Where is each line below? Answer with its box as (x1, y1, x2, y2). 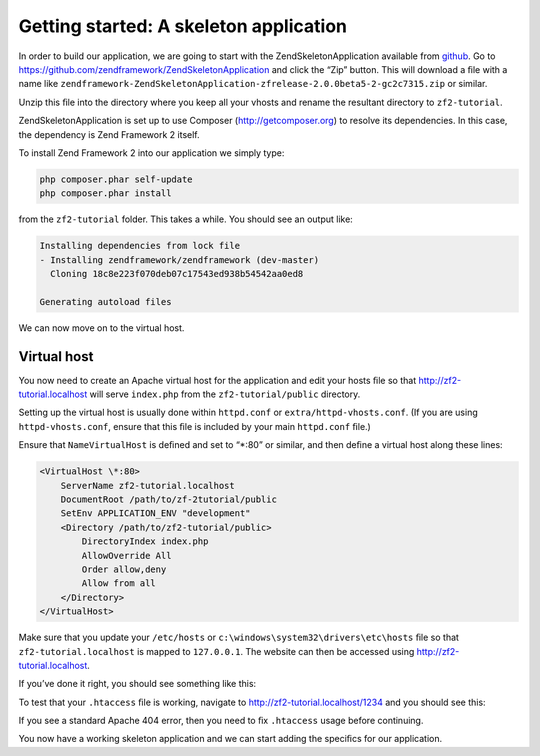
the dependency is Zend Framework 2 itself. (18, 128, 200, 140)
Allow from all (81, 578, 157, 589)
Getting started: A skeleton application (18, 15, 347, 37)
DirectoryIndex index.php (81, 536, 209, 547)
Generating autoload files (39, 296, 172, 307)
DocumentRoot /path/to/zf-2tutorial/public (60, 494, 277, 505)
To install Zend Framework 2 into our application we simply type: (18, 146, 285, 159)
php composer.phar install (39, 188, 172, 199)
